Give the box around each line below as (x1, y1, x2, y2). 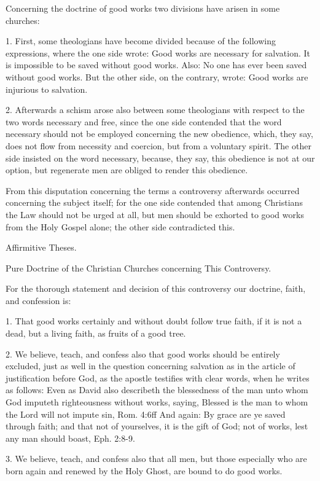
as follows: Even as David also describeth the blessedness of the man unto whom (6, 383, 308, 396)
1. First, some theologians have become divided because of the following (6, 34, 276, 47)
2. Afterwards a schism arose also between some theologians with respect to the (6, 103, 305, 116)
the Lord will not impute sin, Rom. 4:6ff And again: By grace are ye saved (6, 407, 286, 420)
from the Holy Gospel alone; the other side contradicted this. (6, 220, 235, 233)
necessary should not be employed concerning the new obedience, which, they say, (6, 127, 313, 140)
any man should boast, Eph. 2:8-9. (6, 431, 135, 444)
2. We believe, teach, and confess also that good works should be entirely (6, 347, 280, 360)
